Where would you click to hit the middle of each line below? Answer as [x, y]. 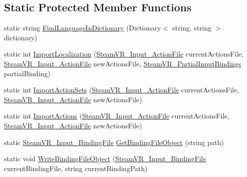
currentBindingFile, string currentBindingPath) [76, 168]
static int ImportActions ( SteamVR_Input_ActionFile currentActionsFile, [117, 116]
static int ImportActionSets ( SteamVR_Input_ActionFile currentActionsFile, [122, 90]
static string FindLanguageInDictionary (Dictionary [82, 28]
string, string [192, 28]
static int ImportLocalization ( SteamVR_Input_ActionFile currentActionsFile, [124, 54]
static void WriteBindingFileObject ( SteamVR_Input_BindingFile [105, 159]
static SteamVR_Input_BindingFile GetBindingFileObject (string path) [114, 142]
